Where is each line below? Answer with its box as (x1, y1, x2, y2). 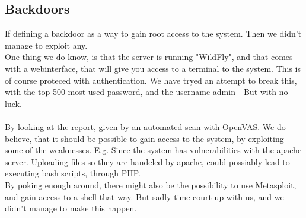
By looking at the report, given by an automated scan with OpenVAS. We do (5, 120, 286, 132)
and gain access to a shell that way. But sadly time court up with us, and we (5, 190, 284, 203)
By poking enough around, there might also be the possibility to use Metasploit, (5, 178, 297, 191)
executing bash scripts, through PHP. (5, 167, 141, 179)
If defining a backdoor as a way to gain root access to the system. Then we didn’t (5, 27, 302, 40)
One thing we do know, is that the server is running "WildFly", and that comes (5, 50, 293, 63)
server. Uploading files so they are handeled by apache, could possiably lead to (5, 155, 290, 168)
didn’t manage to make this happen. (5, 202, 137, 214)
